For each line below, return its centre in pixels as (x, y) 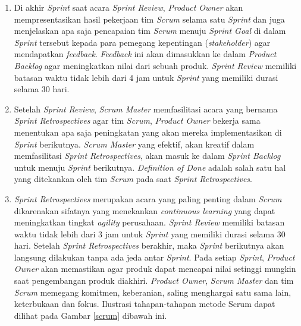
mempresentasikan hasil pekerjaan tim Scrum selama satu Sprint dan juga (149, 19)
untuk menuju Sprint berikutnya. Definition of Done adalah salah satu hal (150, 167)
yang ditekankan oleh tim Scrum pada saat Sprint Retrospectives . (133, 179)
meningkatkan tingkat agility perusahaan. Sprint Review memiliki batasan (149, 222)
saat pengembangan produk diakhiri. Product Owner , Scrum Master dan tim (154, 280)
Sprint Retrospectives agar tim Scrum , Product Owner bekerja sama (137, 120)
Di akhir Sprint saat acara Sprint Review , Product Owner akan (128, 7)
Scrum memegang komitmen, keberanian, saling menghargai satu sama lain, (153, 292)
